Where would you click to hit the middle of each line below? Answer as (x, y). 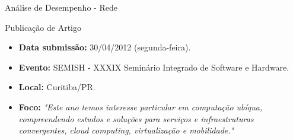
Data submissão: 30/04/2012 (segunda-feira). (105, 47)
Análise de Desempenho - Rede (61, 7)
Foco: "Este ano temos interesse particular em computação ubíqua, (141, 106)
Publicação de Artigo (43, 27)
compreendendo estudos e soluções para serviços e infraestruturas (136, 118)
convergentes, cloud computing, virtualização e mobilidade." (126, 130)
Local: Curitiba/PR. (57, 87)
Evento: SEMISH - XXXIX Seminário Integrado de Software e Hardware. (154, 67)
